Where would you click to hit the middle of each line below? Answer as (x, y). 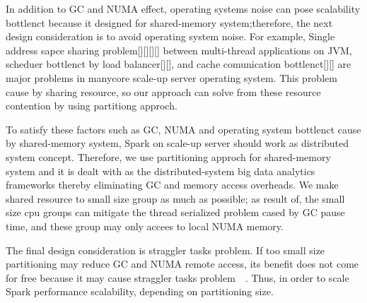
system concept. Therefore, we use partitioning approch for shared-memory (168, 156)
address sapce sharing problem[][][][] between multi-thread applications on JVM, (179, 50)
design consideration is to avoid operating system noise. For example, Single (170, 36)
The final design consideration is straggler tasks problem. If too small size (165, 250)
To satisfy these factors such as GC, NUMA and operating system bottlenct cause (183, 129)
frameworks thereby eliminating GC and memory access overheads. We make (172, 185)
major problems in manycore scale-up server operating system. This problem (171, 77)
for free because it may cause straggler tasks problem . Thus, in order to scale (177, 277)
